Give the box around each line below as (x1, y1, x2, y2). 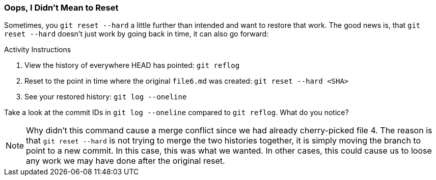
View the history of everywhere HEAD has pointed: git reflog (24, 61, 240, 70)
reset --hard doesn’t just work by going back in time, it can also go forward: (4, 29, 269, 39)
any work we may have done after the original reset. (26, 156, 225, 166)
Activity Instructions (4, 45, 71, 54)
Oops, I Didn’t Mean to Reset (4, 3, 119, 13)
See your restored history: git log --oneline (24, 92, 187, 101)
